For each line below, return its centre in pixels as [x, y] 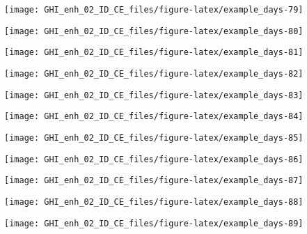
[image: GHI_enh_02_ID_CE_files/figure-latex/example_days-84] [154, 117]
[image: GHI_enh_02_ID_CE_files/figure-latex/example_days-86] [154, 159]
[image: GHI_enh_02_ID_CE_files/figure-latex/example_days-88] [154, 202]
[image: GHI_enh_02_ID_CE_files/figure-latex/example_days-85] [154, 138]
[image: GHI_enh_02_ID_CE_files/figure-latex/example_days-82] [154, 73]
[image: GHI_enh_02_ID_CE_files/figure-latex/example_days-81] [154, 53]
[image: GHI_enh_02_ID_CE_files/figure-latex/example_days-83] [154, 95]
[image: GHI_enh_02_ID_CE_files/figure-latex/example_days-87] [154, 181]
